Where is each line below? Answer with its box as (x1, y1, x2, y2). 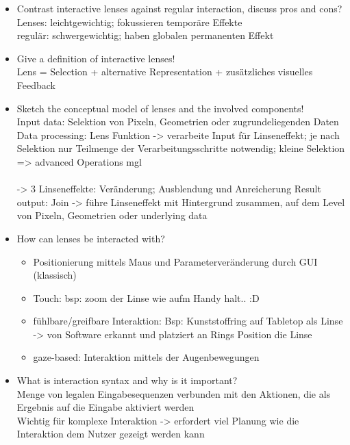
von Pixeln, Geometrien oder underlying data (16, 208, 208, 222)
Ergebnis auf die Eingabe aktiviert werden (16, 400, 195, 414)
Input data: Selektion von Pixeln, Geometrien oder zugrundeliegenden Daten (16, 114, 339, 129)
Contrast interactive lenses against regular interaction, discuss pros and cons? (16, 1, 342, 15)
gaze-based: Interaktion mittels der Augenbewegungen (33, 350, 260, 364)
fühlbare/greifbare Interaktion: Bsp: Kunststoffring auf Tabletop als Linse (33, 314, 343, 328)
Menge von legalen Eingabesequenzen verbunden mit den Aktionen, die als (16, 386, 331, 400)
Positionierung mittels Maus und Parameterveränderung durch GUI (33, 254, 318, 268)
